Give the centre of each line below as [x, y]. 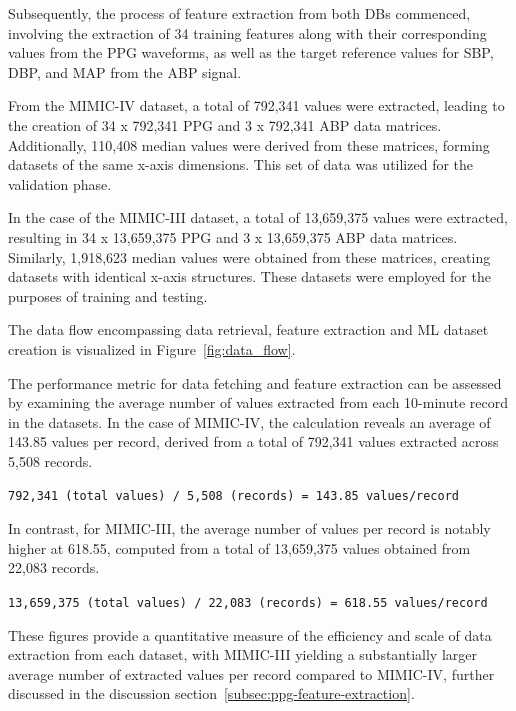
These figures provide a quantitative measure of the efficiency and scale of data [250, 634]
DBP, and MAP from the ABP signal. [125, 71]
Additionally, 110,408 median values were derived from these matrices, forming [249, 144]
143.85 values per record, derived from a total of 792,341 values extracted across [253, 441]
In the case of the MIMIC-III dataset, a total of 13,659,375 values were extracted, [258, 217]
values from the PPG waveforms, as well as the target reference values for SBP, [251, 52]
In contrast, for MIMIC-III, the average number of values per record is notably [249, 528]
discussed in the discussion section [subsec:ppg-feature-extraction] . [211, 693]
